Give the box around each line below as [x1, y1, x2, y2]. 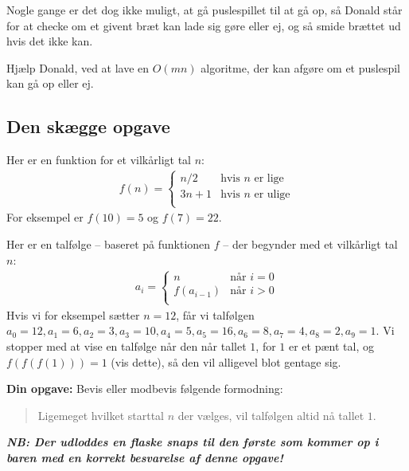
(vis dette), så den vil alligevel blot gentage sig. [111, 353, 341, 370]
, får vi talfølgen [176, 306, 255, 323]
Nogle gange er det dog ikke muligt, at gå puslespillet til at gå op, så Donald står [6, 2, 403, 18]
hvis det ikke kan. [6, 33, 93, 49]
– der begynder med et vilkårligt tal [223, 235, 398, 252]
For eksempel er [6, 209, 84, 226]
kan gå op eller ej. [6, 75, 94, 92]
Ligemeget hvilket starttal [37, 406, 164, 423]
